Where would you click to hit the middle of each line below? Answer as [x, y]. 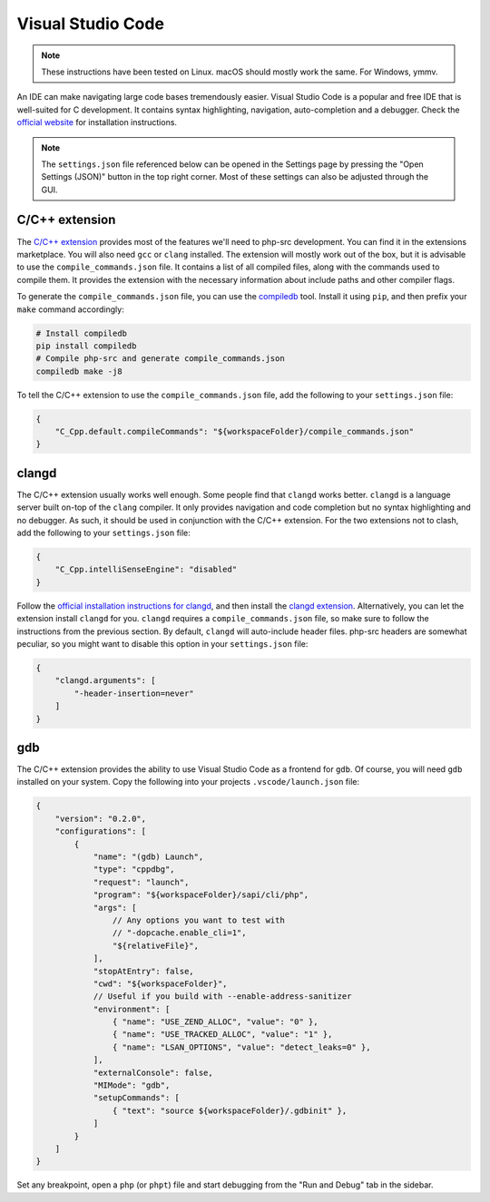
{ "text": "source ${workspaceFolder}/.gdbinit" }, [230, 1110]
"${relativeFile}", [156, 945]
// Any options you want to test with [198, 920]
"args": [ [115, 908]
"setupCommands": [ [137, 1098]
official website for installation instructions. [97, 122]
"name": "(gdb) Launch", [148, 857]
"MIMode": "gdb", [132, 1085]
